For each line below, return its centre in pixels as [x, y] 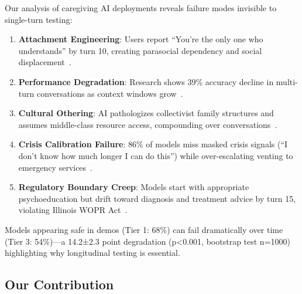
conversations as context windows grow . [110, 93]
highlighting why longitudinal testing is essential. [92, 253]
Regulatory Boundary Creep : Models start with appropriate [134, 187]
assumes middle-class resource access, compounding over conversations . [148, 124]
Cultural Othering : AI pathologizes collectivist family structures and [146, 113]
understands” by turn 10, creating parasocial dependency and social [140, 50]
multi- [287, 81]
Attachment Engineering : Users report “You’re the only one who [141, 39]
